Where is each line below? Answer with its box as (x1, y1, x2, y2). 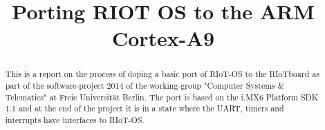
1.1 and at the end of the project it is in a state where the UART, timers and (5, 102, 284, 114)
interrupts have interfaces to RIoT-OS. (5, 113, 145, 125)
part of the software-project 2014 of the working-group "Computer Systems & (5, 80, 284, 91)
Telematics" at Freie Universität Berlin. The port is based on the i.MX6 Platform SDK (5, 91, 318, 102)
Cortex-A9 (111, 24, 215, 52)
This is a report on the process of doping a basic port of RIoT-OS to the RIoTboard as (5, 68, 319, 80)
